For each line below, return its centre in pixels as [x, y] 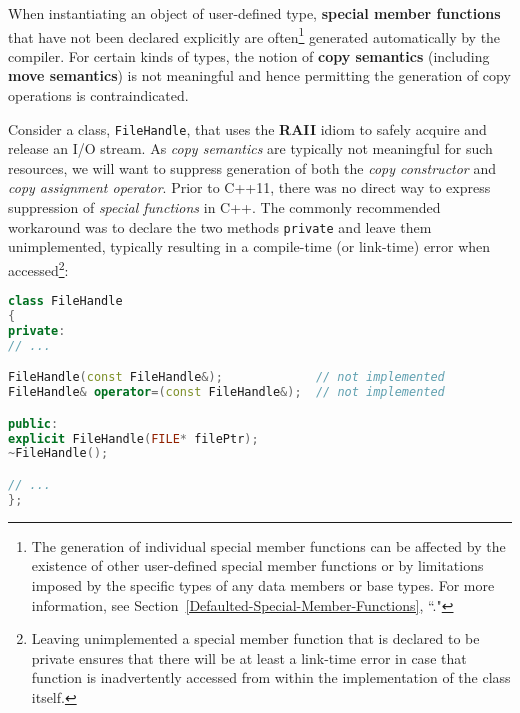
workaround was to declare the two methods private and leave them [220, 226]
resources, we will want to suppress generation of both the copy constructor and [252, 167]
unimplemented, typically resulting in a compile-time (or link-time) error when [249, 246]
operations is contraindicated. [98, 95]
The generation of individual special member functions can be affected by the [268, 545]
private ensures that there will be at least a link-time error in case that [249, 657]
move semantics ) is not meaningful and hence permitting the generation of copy [259, 75]
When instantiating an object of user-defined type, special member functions [254, 13]
